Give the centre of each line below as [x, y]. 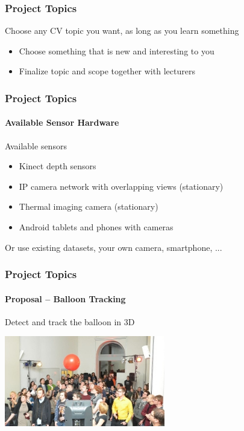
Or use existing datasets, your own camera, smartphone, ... [114, 247]
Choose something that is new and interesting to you [117, 50]
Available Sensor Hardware [62, 122]
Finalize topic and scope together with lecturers [107, 71]
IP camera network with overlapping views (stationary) [121, 186]
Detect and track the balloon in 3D [70, 321]
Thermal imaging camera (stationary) [89, 206]
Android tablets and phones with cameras [96, 227]
